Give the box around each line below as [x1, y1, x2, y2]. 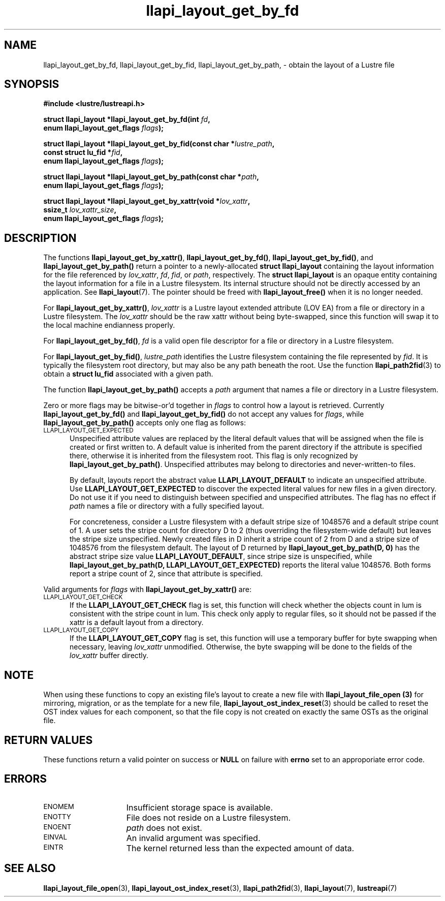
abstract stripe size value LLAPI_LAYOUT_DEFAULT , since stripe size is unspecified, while [70, 552, 372, 561]
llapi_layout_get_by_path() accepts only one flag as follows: [43, 418, 246, 427]
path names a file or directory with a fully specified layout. [70, 502, 264, 511]
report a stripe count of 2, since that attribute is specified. [70, 569, 263, 578]
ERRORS [4, 772, 47, 786]
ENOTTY [43, 812, 71, 821]
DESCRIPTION [4, 231, 77, 244]
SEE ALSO [4, 862, 56, 875]
